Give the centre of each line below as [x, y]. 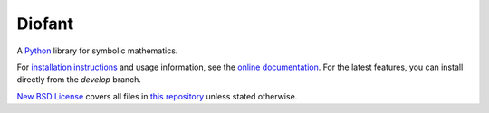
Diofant [45, 24]
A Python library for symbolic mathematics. [97, 51]
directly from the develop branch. [79, 80]
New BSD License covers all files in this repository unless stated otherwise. [157, 96]
